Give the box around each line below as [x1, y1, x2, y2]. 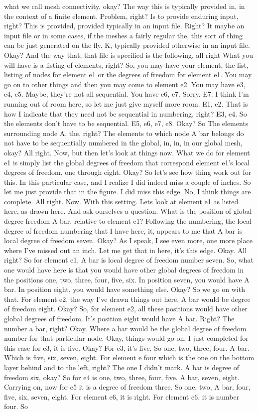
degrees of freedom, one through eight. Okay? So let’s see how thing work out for [4, 167, 252, 177]
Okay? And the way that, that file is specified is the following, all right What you [4, 49, 254, 60]
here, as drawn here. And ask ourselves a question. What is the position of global [4, 206, 252, 216]
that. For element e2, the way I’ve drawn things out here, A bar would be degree [4, 293, 251, 304]
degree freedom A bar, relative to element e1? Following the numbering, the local [4, 216, 252, 226]
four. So [4, 401, 28, 412]
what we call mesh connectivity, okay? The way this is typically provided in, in [4, 1, 245, 11]
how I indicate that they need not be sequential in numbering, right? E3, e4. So [4, 108, 247, 119]
